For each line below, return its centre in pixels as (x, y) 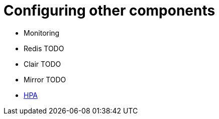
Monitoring (42, 33)
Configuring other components (110, 11)
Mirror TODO (45, 79)
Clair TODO (42, 64)
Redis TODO (44, 48)
